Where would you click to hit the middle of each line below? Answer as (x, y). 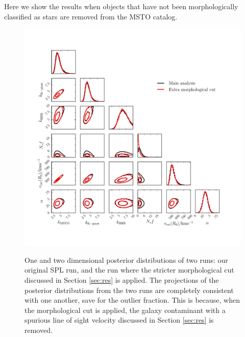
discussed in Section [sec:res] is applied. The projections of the (122, 279)
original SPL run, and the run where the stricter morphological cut (129, 270)
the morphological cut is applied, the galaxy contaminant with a (125, 310)
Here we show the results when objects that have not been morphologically (121, 6)
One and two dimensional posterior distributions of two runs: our (126, 260)
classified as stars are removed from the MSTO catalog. (91, 16)
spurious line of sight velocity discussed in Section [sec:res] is (119, 320)
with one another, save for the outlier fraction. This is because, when (132, 300)
